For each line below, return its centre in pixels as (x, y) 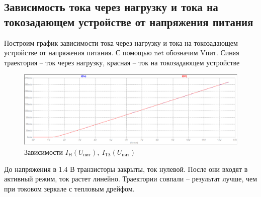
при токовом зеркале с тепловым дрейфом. (69, 188)
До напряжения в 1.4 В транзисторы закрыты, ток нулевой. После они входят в (126, 169)
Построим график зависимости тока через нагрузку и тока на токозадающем (121, 42)
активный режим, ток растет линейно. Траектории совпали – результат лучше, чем (131, 179)
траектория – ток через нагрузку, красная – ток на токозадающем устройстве (122, 62)
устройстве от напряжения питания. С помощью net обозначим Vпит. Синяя (122, 53)
